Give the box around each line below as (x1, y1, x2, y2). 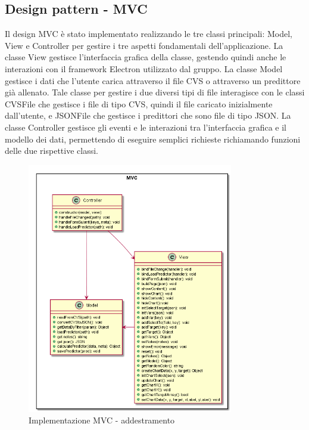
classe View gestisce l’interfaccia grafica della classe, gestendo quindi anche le (5, 51, 286, 63)
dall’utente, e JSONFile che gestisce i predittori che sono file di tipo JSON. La (5, 109, 291, 122)
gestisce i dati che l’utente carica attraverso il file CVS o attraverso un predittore (5, 74, 301, 86)
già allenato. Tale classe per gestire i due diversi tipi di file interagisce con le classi (5, 86, 305, 98)
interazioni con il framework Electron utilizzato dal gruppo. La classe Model (5, 62, 283, 75)
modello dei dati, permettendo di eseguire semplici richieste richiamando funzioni (5, 132, 301, 145)
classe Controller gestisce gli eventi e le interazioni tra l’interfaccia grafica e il (5, 120, 286, 133)
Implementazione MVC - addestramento (29, 414, 175, 426)
